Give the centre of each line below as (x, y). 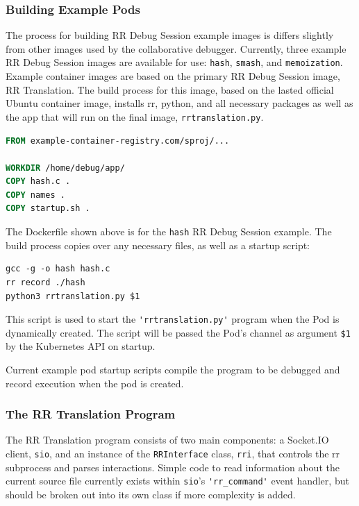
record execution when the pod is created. (95, 383)
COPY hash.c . (38, 182)
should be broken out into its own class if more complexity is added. (151, 494)
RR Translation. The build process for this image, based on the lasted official (170, 89)
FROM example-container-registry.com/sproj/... (118, 141)
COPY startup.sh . (48, 209)
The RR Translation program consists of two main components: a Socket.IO (167, 440)
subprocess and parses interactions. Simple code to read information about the (173, 467)
